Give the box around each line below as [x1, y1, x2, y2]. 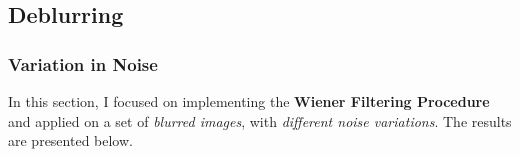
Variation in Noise [8, 51, 158, 76]
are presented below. [8, 130, 133, 151]
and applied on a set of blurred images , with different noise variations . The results [8, 110, 512, 131]
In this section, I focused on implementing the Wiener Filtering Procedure [8, 91, 490, 111]
